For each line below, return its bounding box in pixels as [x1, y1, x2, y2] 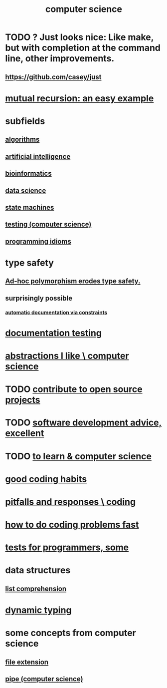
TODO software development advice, [5, 417, 162, 428]
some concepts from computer [5, 628, 136, 639]
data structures [5, 565, 71, 576]
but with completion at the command [5, 42, 161, 53]
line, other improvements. [5, 53, 115, 64]
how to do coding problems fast [5, 519, 139, 530]
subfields [5, 115, 45, 127]
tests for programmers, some [5, 542, 129, 553]
